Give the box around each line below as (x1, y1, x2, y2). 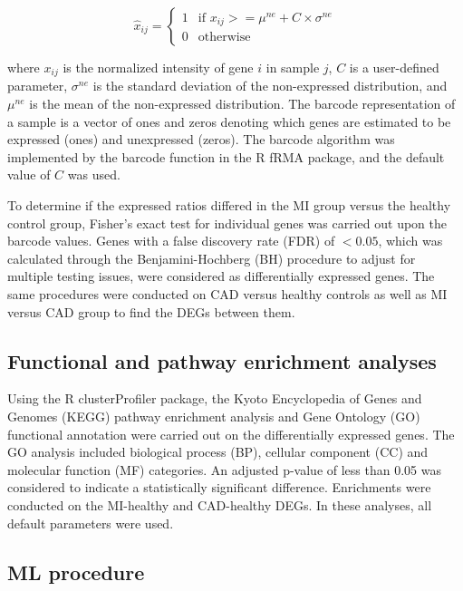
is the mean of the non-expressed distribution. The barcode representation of (29, 94, 456, 113)
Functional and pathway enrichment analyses (7, 346, 437, 374)
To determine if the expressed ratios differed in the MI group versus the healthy (7, 196, 451, 215)
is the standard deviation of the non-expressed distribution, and (92, 76, 448, 95)
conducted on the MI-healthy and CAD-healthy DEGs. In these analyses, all (7, 495, 432, 514)
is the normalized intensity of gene (63, 58, 254, 76)
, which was (378, 231, 443, 250)
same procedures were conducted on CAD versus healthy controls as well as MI (7, 284, 448, 303)
